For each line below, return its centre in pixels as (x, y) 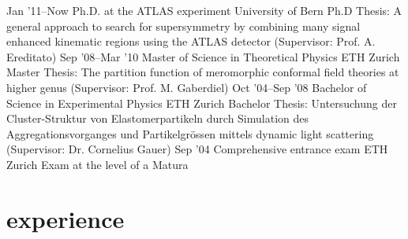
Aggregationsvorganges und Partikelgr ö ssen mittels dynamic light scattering (190, 133)
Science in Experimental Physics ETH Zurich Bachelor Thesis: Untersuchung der (202, 103)
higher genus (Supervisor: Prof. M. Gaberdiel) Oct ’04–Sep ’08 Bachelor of (187, 87)
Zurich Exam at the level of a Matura (97, 164)
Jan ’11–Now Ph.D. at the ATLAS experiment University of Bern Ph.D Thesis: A (204, 10)
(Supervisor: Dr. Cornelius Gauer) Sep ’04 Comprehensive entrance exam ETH (197, 149)
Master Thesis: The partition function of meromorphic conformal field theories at (203, 72)
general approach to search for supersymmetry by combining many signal (183, 26)
